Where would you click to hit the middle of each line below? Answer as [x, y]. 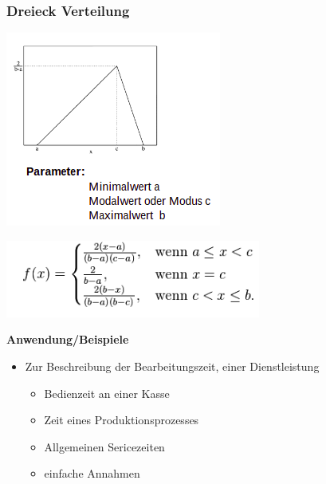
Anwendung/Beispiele [68, 339]
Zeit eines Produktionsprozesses [122, 420]
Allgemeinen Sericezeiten [104, 446]
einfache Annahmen [92, 473]
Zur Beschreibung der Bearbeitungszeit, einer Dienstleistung [172, 366]
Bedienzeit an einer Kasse [107, 393]
